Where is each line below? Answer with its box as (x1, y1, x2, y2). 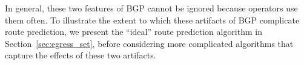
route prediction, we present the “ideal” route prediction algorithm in (5, 25, 262, 38)
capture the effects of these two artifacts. (5, 49, 156, 61)
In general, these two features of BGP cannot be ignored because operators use (5, 2, 298, 14)
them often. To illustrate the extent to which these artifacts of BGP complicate (5, 13, 300, 26)
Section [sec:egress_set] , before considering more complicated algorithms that (5, 37, 294, 49)
